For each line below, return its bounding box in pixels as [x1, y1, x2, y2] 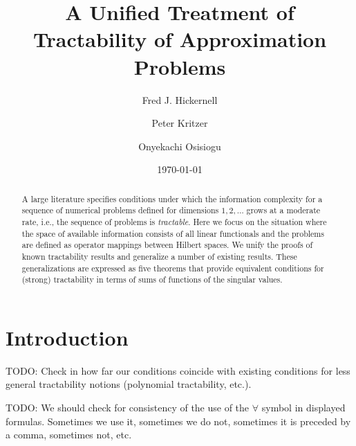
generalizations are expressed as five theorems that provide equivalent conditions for [21, 262, 324, 274]
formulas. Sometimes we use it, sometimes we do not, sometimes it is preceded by [6, 413, 351, 428]
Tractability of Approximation [32, 25, 327, 53]
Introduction [6, 323, 129, 351]
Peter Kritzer [151, 116, 208, 130]
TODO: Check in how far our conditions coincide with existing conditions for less [6, 363, 350, 377]
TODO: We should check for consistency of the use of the [6, 400, 250, 415]
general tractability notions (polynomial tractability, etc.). [6, 377, 252, 391]
